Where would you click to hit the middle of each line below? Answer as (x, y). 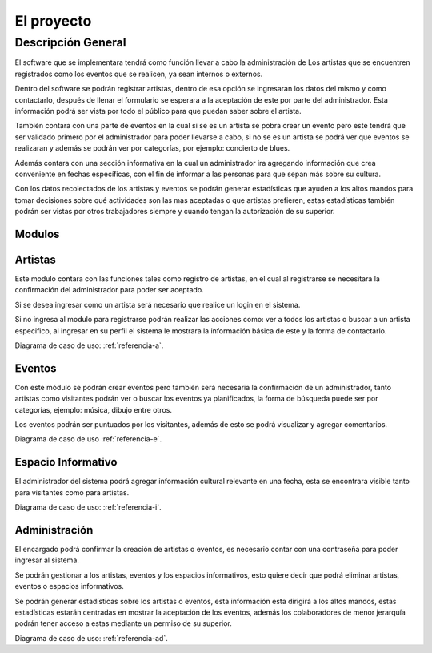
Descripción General (71, 42)
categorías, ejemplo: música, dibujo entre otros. (93, 409)
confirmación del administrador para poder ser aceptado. (109, 290)
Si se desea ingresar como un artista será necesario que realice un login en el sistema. (158, 304)
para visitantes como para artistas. (72, 492)
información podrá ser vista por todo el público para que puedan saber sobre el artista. (158, 111)
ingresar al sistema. (47, 560)
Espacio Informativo (66, 462)
